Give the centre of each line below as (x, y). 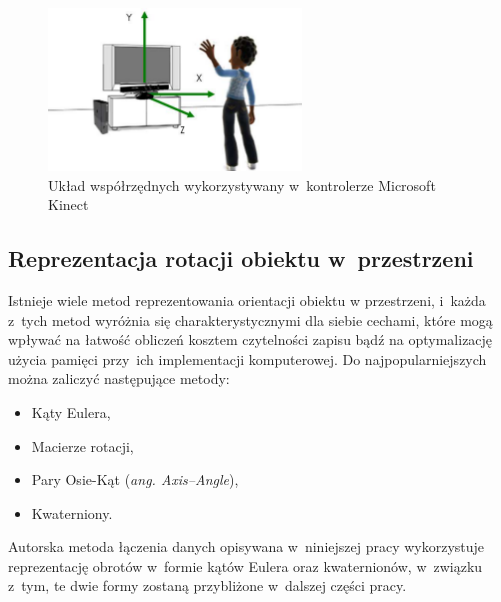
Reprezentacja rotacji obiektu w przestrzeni (241, 258)
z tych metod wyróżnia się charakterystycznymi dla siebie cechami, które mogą (250, 319)
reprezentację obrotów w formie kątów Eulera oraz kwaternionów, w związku (245, 565)
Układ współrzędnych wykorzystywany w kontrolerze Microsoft (242, 184)
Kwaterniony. (72, 512)
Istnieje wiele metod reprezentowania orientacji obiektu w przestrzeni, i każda (247, 299)
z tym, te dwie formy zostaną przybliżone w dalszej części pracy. (207, 585)
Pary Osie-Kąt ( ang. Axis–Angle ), (135, 479)
